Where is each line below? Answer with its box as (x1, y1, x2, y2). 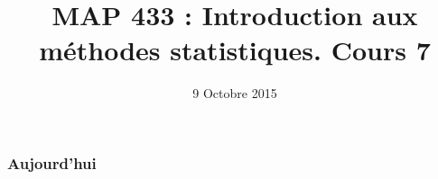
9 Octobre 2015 (192, 84, 277, 103)
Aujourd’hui (7, 151, 97, 174)
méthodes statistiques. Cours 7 (39, 31, 431, 68)
